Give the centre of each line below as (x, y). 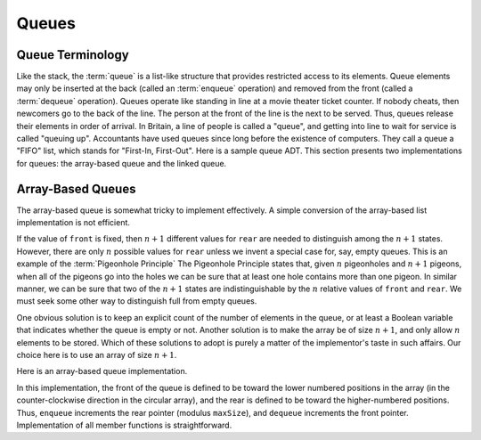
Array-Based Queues (76, 188)
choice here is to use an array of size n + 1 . (97, 355)
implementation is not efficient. (73, 223)
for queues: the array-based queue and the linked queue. (122, 163)
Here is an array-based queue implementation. (102, 371)
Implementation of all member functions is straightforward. (124, 425)
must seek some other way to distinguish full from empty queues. (137, 301)
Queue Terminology (73, 55)
